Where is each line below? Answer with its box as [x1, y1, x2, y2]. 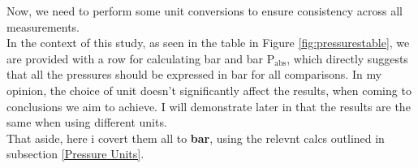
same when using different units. [6, 114, 167, 131]
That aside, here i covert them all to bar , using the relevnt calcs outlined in [6, 129, 385, 146]
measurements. [6, 18, 80, 35]
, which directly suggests [287, 50, 408, 67]
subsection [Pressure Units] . [6, 145, 144, 162]
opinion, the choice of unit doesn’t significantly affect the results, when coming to [6, 81, 412, 98]
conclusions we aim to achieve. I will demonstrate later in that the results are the [6, 97, 411, 114]
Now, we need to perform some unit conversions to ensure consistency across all [6, 2, 403, 19]
